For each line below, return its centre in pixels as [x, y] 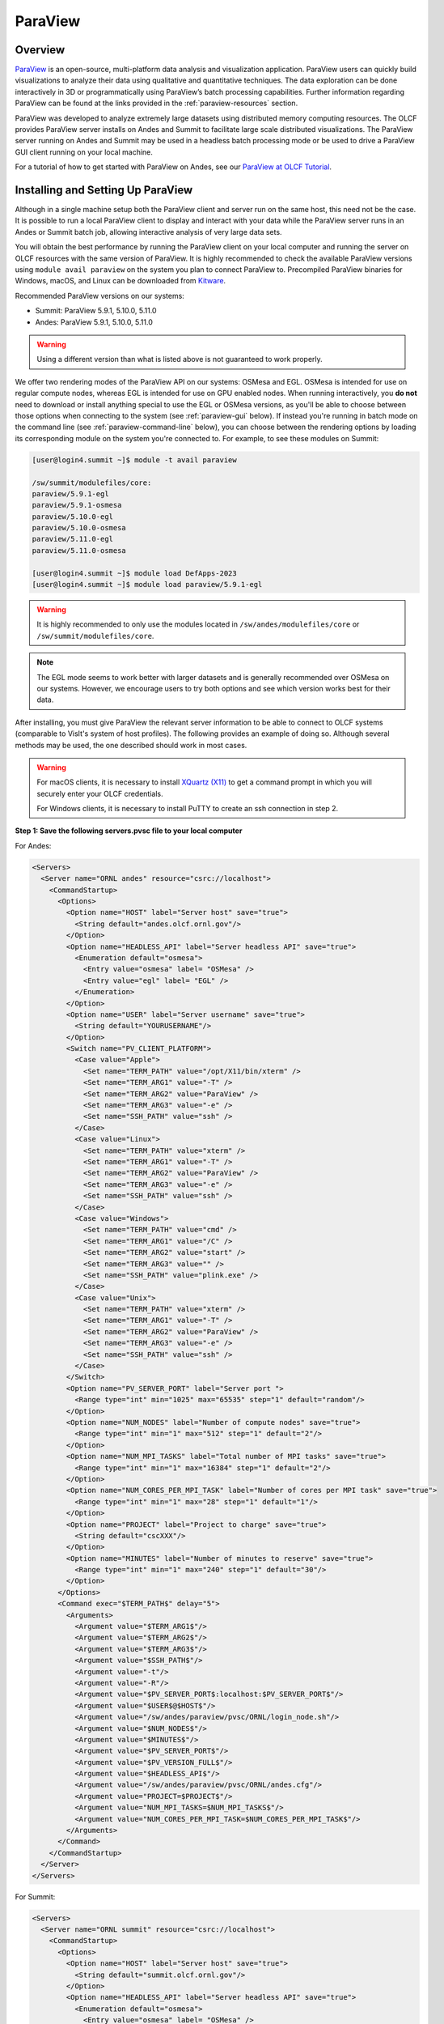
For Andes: [33, 845]
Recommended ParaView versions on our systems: [100, 296]
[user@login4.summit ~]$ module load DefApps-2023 [135, 573]
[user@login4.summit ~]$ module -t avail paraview [135, 460]
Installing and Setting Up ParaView [104, 190]
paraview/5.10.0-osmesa [79, 528]
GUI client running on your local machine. [84, 152]
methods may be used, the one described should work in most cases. [131, 745]
